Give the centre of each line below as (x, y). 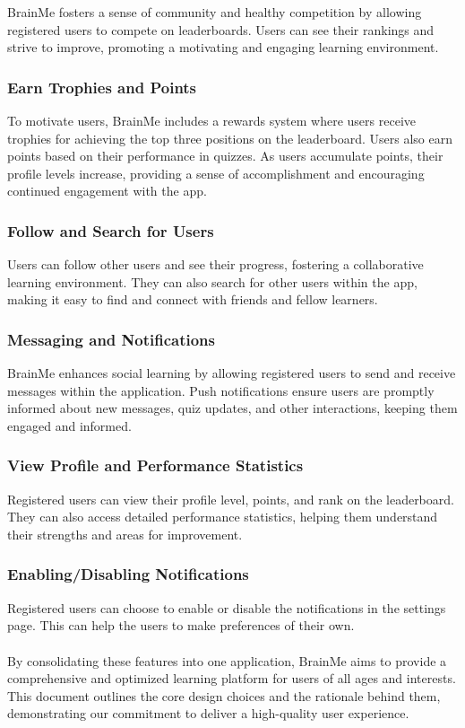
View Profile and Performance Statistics (155, 465)
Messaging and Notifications (111, 339)
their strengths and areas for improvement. (125, 534)
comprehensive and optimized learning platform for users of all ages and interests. (232, 678)
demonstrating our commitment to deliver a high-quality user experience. (208, 713)
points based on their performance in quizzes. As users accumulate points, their (225, 156)
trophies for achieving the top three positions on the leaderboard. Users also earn (230, 138)
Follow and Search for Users (111, 230)
